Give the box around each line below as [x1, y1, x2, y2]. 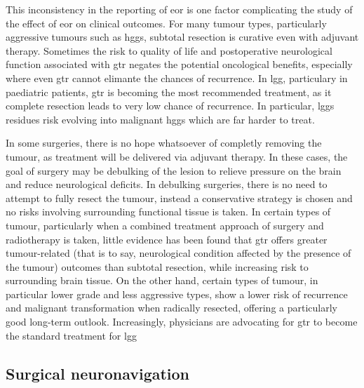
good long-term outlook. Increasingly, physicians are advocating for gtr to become [6, 314, 358, 329]
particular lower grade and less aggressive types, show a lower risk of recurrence [6, 286, 348, 301]
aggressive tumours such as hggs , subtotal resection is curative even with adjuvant [6, 29, 359, 44]
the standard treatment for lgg [6, 328, 137, 342]
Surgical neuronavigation [6, 362, 190, 384]
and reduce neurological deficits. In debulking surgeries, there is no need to [6, 177, 328, 192]
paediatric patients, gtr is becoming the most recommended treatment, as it [6, 84, 332, 99]
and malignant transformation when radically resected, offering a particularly [6, 300, 337, 315]
